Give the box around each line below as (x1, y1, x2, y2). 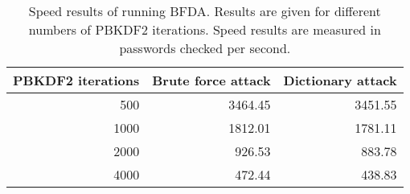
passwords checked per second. (119, 39, 291, 57)
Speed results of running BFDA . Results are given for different (28, 2, 381, 20)
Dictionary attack (283, 71, 397, 89)
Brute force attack (152, 71, 271, 89)
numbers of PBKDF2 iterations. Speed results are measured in (28, 20, 381, 39)
